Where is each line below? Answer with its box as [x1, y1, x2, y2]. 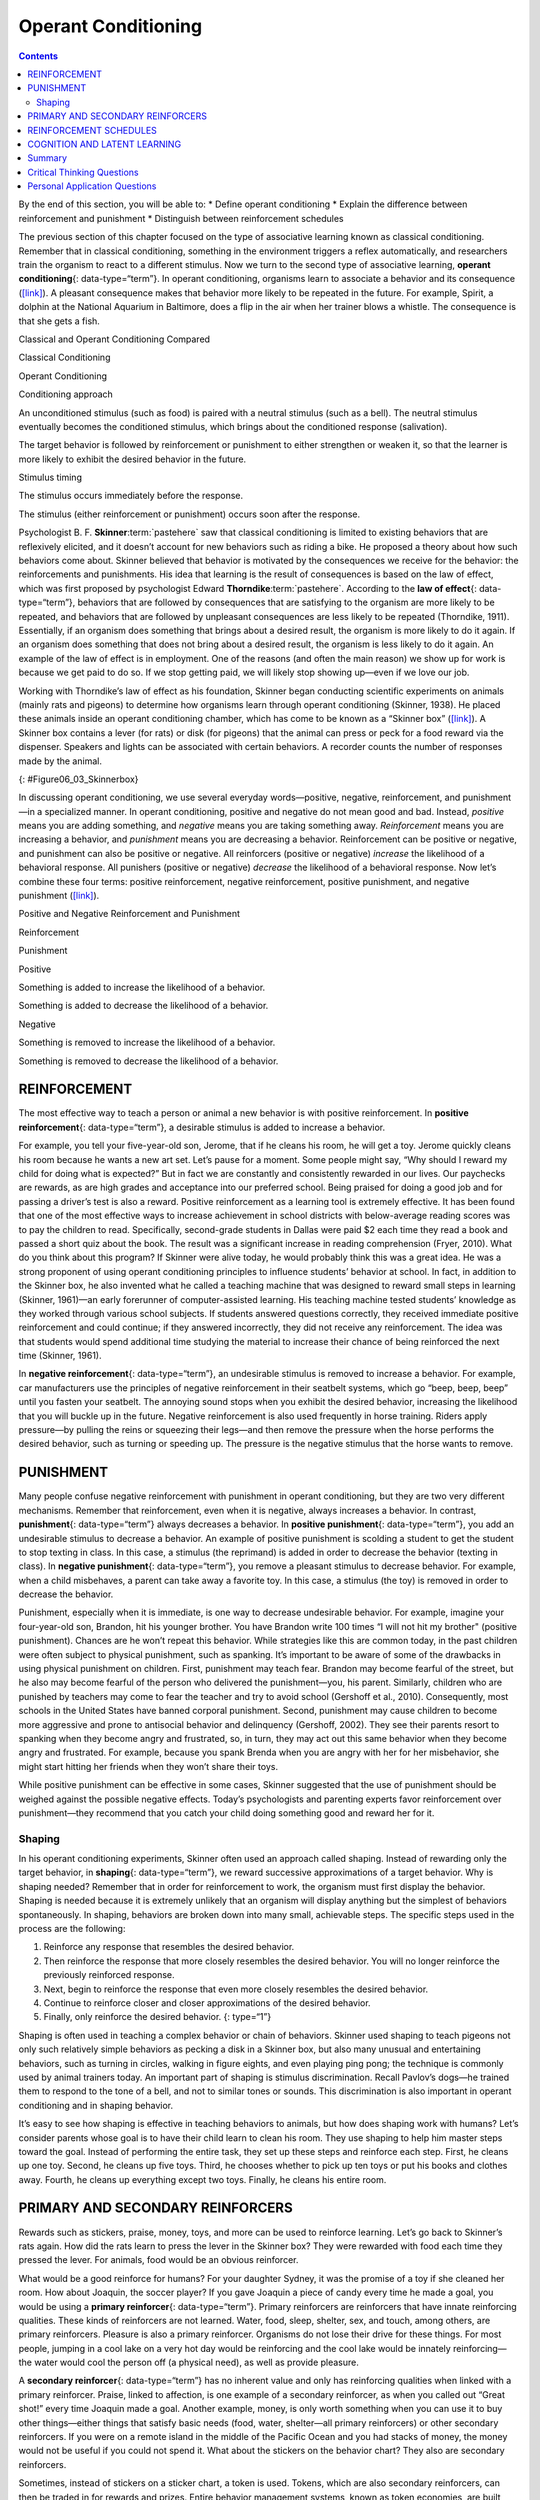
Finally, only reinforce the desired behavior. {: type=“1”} [43, 2011, 272, 2023]
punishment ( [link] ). [18, 890, 100, 902]
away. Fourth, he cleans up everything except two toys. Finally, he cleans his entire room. [18, 2173, 387, 2185]
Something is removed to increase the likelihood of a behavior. [18, 1036, 276, 1049]
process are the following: [18, 1923, 126, 1935]
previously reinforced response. [43, 1969, 175, 1981]
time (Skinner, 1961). [18, 1350, 102, 1362]
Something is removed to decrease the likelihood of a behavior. [18, 1055, 279, 1067]
